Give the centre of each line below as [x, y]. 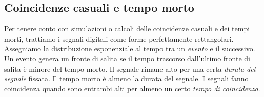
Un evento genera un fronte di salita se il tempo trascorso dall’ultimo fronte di [127, 58]
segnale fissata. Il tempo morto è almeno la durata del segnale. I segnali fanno [126, 78]
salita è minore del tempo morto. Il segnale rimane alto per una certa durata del [130, 68]
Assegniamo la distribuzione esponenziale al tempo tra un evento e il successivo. [130, 48]
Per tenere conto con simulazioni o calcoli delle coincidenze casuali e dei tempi [127, 29]
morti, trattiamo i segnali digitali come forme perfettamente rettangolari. [119, 38]
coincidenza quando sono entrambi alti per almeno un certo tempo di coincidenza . [132, 88]
